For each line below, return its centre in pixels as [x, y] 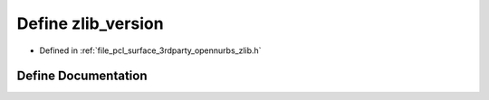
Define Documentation [82, 76]
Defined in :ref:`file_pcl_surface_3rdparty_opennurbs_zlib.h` [150, 50]
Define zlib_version [90, 23]
